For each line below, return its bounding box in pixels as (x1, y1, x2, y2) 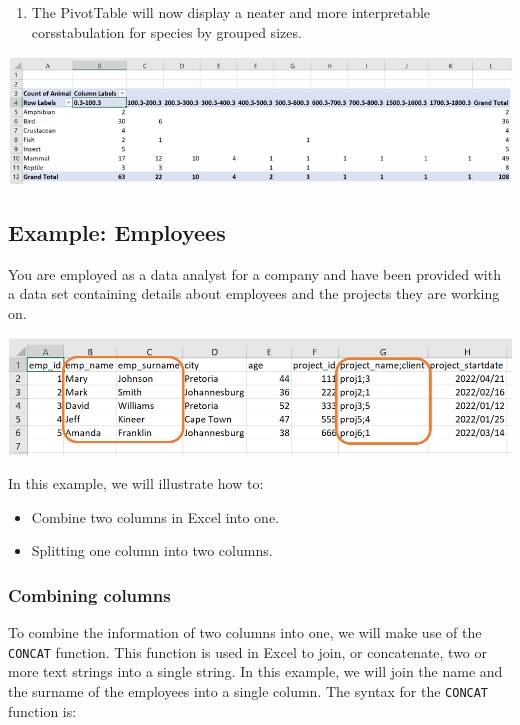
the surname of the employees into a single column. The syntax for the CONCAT (8, 680, 489, 701)
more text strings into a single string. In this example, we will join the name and (8, 661, 503, 682)
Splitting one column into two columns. (31, 540, 273, 561)
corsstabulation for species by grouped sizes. (31, 21, 302, 42)
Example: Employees (8, 216, 226, 247)
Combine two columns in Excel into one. (31, 506, 279, 527)
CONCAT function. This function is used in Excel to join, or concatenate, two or (8, 641, 488, 662)
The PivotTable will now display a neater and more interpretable (31, 2, 431, 22)
